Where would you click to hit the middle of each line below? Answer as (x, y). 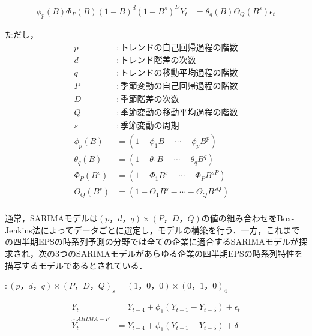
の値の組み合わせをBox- (248, 218)
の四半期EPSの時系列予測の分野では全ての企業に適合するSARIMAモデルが (152, 241)
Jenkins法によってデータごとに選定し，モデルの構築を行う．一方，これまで (152, 229)
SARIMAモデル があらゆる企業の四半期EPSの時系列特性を (189, 253)
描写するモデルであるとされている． (76, 265)
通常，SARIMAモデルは (51, 218)
